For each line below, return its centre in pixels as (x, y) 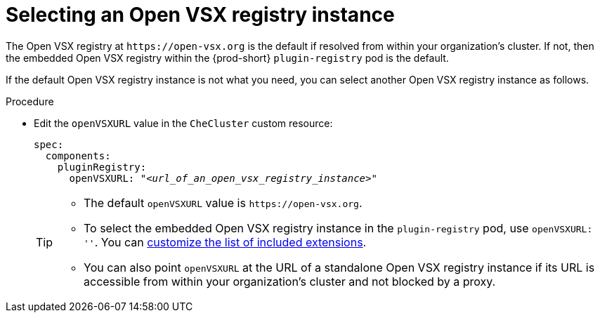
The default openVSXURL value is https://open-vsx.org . (223, 203)
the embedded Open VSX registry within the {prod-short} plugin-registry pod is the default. (227, 58)
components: (78, 155)
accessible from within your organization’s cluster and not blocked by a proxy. (290, 281)
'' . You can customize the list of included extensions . (225, 242)
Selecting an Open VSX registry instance (200, 15)
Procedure (30, 101)
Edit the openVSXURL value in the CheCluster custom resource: (183, 123)
